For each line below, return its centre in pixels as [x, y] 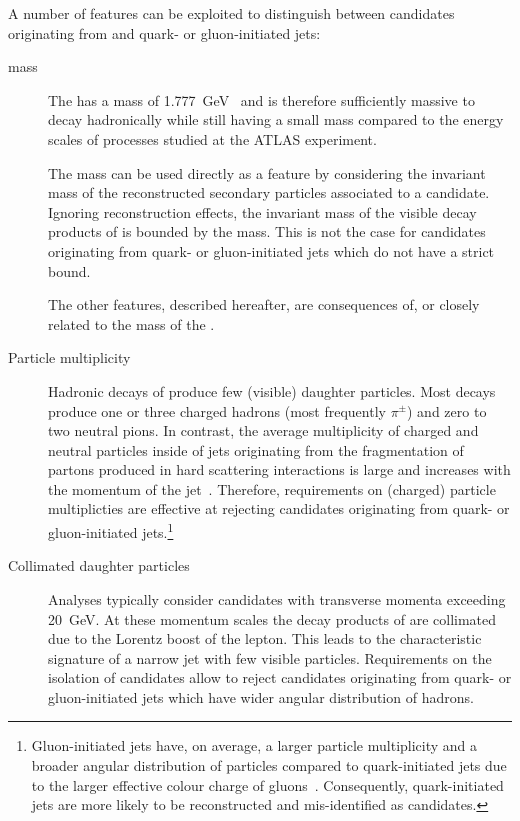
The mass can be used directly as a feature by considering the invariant [267, 172]
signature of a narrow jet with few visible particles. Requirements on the [270, 657]
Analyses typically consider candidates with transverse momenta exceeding [277, 598]
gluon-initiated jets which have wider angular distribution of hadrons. [261, 696]
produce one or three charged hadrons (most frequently [217, 410]
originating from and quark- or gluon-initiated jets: [164, 32]
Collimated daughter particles [99, 565]
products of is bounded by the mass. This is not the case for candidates [267, 231]
